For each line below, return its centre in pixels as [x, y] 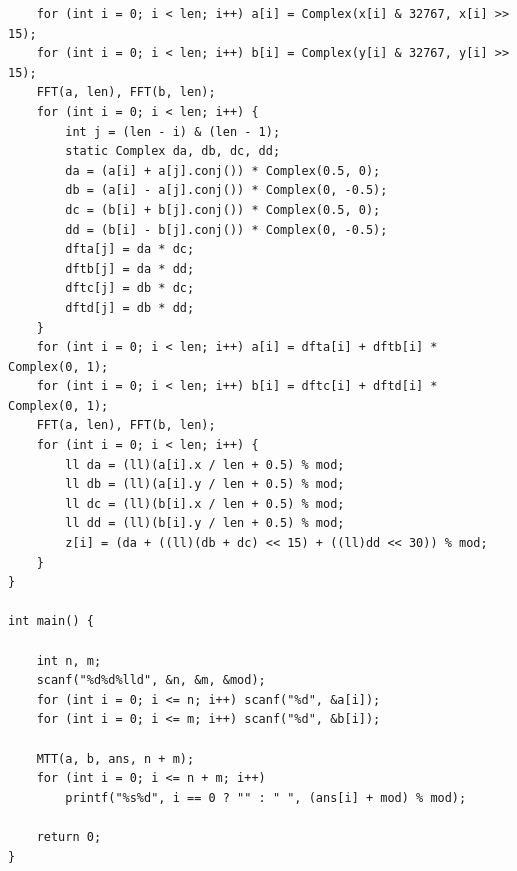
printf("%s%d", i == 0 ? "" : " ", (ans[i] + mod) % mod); [266, 797]
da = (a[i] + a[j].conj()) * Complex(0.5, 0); [223, 170]
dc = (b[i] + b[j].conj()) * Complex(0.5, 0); [223, 209]
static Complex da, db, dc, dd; [173, 151]
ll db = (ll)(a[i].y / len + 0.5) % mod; [205, 484]
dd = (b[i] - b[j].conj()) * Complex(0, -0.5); [226, 229]
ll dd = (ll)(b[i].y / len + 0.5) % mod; [205, 523]
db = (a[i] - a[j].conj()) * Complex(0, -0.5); [226, 190]
